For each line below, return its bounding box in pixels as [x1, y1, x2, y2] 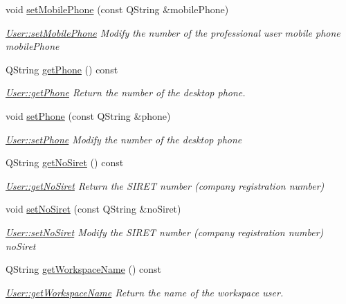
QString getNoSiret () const [6, 155, 124, 170]
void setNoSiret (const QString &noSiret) [6, 202, 181, 216]
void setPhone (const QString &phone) [6, 108, 171, 123]
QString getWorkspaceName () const [6, 262, 162, 276]
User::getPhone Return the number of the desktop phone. [6, 85, 246, 100]
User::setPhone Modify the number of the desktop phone [6, 132, 242, 146]
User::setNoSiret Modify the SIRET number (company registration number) [6, 224, 324, 239]
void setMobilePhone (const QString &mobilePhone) [6, 2, 229, 16]
